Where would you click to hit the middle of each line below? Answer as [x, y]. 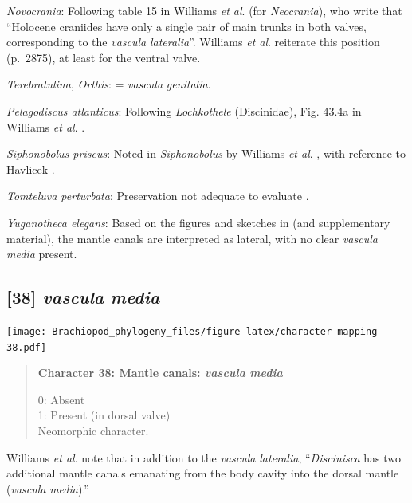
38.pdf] [27, 347]
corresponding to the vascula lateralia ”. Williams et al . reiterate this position [193, 42]
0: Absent [61, 399]
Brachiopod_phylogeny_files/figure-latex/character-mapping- [218, 331]
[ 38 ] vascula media [83, 297]
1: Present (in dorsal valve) [104, 415]
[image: [27, 331]
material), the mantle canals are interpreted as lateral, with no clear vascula [192, 238]
